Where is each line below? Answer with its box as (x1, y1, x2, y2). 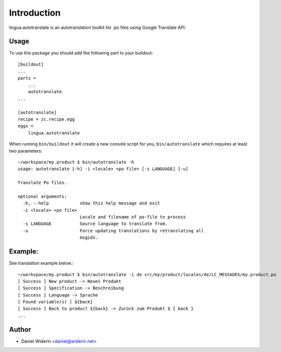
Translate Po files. (18, 180, 67, 186)
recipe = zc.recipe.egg (18, 116, 75, 122)
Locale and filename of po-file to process (79, 214, 186, 220)
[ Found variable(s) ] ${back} (18, 299, 93, 305)
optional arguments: (18, 194, 67, 199)
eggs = (18, 123, 34, 129)
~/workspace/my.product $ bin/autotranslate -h (18, 159, 134, 165)
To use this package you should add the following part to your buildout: (9, 50, 153, 56)
